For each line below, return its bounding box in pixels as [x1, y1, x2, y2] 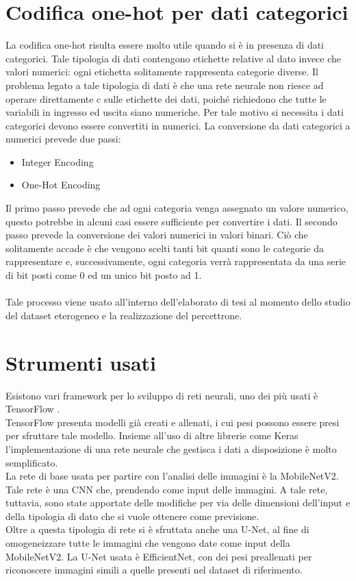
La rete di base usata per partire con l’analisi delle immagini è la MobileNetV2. [5, 469, 339, 483]
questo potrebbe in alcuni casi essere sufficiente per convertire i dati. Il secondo [5, 214, 338, 228]
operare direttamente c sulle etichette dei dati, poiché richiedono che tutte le [5, 91, 327, 106]
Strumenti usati [5, 348, 157, 376]
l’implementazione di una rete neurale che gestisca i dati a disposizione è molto [5, 441, 337, 456]
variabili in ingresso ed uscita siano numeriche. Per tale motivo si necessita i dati [5, 105, 344, 119]
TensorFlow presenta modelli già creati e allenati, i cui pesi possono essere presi [5, 415, 340, 429]
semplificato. [5, 455, 58, 469]
